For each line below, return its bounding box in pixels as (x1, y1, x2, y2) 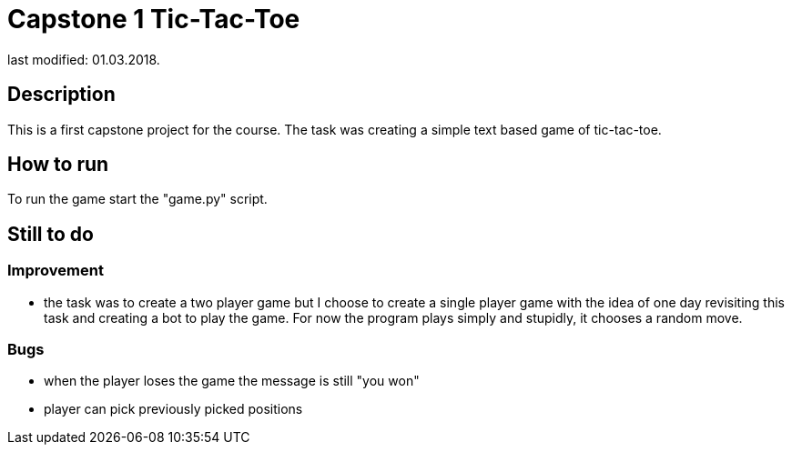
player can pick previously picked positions (44, 401, 303, 417)
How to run (7, 153, 109, 176)
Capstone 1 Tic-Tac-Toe (7, 4, 300, 35)
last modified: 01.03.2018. (7, 51, 160, 67)
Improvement (7, 261, 104, 280)
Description (7, 83, 116, 106)
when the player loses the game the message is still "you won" (44, 373, 420, 389)
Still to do (7, 222, 94, 246)
